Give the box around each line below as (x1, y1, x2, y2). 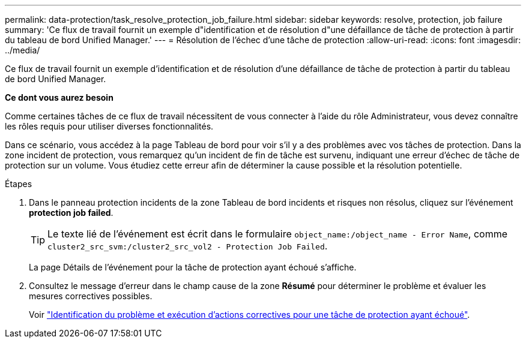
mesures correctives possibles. (29, 291, 153, 301)
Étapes (5, 179, 32, 189)
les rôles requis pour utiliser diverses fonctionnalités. (5, 121, 214, 131)
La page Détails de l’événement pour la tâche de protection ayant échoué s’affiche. (29, 262, 357, 272)
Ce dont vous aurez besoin (5, 92, 113, 103)
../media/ (5, 45, 40, 55)
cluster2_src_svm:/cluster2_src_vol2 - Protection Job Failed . (47, 240, 328, 252)
